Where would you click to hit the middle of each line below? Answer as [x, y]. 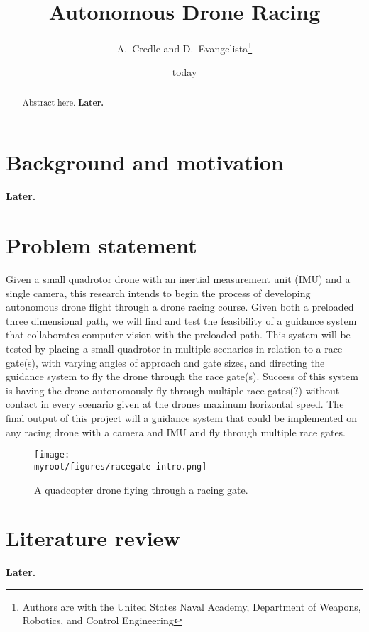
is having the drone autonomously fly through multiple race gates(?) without [173, 390]
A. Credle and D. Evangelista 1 [184, 47]
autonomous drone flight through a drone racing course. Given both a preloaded [180, 307]
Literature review [93, 538]
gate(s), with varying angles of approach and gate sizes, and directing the [165, 362]
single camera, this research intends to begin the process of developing [158, 293]
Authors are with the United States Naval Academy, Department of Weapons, [192, 606]
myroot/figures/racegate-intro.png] [121, 466]
